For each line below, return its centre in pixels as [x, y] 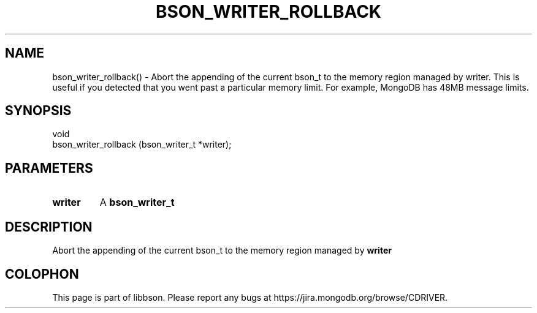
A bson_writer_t [137, 202]
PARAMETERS [49, 168]
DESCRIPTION [49, 227]
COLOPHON [42, 274]
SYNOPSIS [38, 111]
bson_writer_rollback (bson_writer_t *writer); [142, 145]
